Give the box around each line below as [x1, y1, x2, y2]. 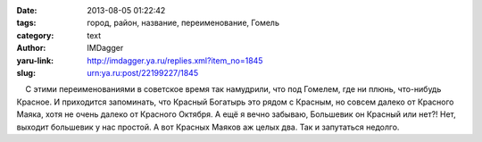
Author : [16, 43, 46, 54]
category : [16, 29, 54, 40]
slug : [16, 67, 36, 78]
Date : [16, 5, 37, 15]
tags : [16, 18, 37, 29]
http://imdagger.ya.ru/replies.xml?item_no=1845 [87, 54, 263, 66]
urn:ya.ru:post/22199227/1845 [87, 67, 199, 78]
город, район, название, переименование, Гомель [87, 18, 280, 29]
